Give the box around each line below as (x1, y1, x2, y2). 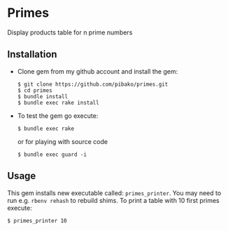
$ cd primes (17, 86, 52, 94)
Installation (7, 48, 57, 60)
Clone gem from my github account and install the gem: (17, 67, 178, 75)
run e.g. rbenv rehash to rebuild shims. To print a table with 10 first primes (7, 196, 220, 204)
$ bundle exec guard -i (17, 151, 87, 158)
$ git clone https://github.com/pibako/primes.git (17, 81, 169, 88)
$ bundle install (17, 93, 69, 100)
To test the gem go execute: (17, 111, 99, 120)
